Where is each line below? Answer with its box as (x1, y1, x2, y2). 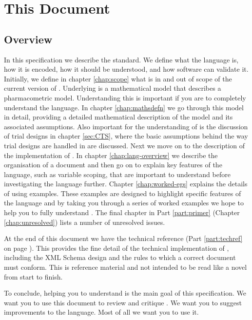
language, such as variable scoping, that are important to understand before (4, 169, 231, 179)
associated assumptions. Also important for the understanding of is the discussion (4, 121, 248, 131)
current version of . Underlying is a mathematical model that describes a (4, 83, 221, 93)
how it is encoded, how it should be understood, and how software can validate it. (4, 64, 249, 74)
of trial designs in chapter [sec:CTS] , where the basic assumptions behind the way (4, 131, 248, 141)
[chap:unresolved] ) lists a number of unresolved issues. (4, 217, 165, 227)
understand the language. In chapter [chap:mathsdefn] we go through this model (4, 102, 244, 112)
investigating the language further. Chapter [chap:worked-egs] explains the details (4, 179, 248, 189)
